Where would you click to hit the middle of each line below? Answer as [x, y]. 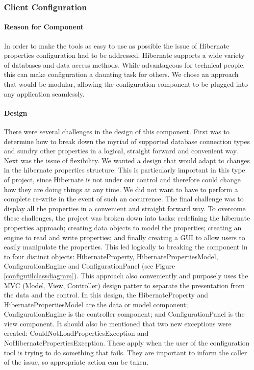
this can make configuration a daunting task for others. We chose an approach [121, 74]
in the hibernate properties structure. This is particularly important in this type [125, 170]
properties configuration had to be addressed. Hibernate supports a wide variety [124, 55]
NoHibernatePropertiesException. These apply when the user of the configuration [127, 343]
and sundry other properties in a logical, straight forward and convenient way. [121, 151]
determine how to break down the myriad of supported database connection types [127, 141]
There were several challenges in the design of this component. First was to [117, 131]
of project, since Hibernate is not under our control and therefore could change [122, 179]
